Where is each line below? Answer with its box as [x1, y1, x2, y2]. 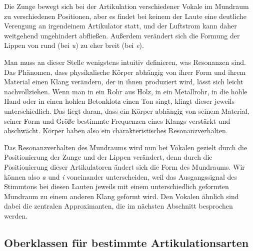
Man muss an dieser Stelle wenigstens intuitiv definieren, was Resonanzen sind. [4, 56, 246, 67]
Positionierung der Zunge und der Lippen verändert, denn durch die [4, 152, 212, 162]
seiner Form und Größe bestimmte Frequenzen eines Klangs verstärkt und [4, 115, 230, 126]
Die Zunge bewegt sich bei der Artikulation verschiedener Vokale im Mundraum [4, 1, 249, 11]
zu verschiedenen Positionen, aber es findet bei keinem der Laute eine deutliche [4, 10, 246, 21]
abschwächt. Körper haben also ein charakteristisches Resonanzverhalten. [4, 125, 228, 136]
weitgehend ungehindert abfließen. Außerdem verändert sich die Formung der [4, 30, 240, 40]
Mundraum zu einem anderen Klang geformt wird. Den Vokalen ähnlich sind [4, 191, 239, 201]
